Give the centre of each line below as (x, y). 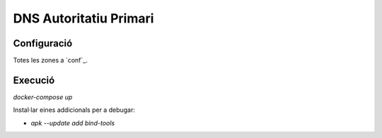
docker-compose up (43, 97)
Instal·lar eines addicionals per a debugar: (74, 110)
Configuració (43, 43)
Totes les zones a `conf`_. (50, 61)
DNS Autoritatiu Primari (83, 18)
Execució (34, 80)
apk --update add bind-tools (73, 123)
